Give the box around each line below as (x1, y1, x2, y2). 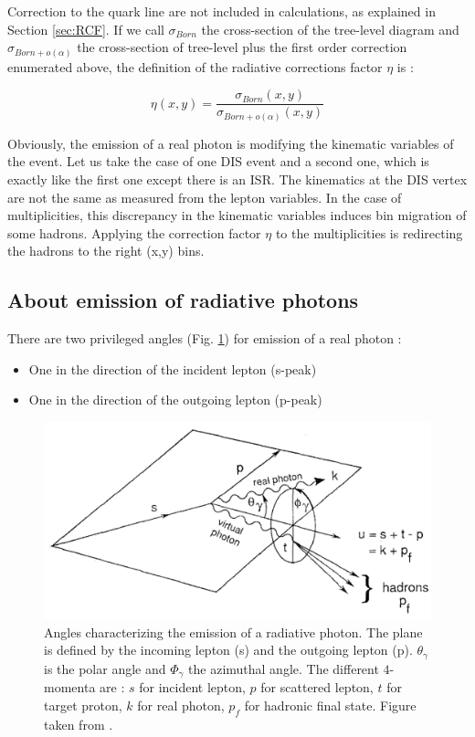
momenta (44, 678, 96, 697)
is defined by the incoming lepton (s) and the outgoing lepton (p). (44, 640, 413, 659)
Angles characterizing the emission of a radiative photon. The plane (44, 622, 423, 641)
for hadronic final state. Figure (244, 695, 417, 714)
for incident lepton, (139, 678, 246, 697)
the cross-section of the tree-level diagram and (201, 19, 459, 38)
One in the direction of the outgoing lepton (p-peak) (28, 390, 322, 409)
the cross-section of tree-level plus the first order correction (77, 37, 407, 57)
